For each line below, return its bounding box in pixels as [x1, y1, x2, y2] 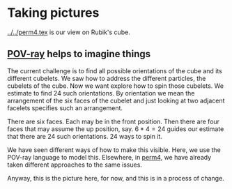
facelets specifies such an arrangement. [7, 103, 123, 112]
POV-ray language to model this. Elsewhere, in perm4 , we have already [7, 153, 212, 161]
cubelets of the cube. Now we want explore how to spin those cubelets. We [7, 82, 224, 90]
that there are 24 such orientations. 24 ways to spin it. [7, 132, 162, 140]
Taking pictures [7, 5, 100, 21]
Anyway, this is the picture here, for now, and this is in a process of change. [7, 174, 224, 182]
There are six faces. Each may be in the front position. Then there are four [7, 117, 220, 126]
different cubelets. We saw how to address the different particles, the [7, 74, 206, 82]
